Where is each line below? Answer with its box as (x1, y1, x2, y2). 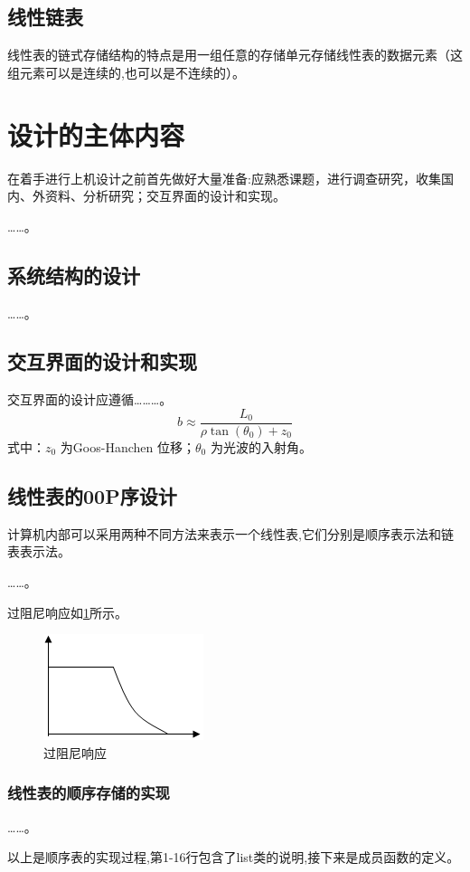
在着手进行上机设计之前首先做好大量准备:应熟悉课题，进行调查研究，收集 (7, 168, 441, 187)
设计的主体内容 (7, 116, 185, 153)
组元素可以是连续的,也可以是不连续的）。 (7, 62, 245, 81)
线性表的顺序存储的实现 (7, 782, 170, 804)
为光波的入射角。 (210, 437, 312, 456)
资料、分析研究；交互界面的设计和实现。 (44, 186, 286, 205)
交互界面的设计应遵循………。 (7, 390, 173, 409)
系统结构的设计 (7, 261, 140, 289)
